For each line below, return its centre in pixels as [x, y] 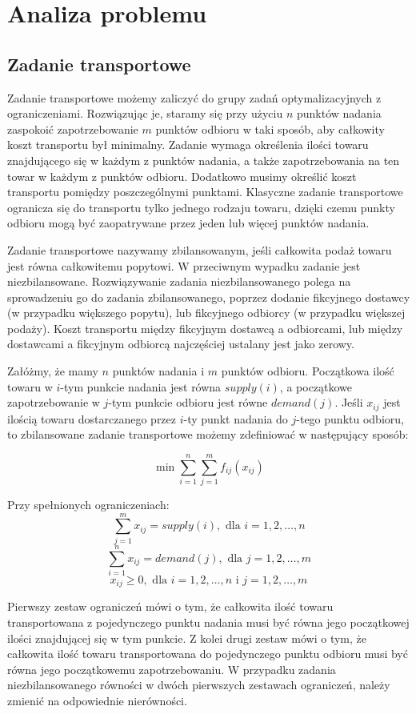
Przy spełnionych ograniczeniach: [88, 505]
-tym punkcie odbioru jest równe [188, 402]
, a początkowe [316, 386]
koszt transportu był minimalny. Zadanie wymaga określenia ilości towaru [188, 144]
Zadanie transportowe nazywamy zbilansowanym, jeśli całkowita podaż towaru [200, 249]
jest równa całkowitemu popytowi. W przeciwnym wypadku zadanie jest [184, 265]
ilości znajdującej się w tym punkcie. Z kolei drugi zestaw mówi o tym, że [187, 638]
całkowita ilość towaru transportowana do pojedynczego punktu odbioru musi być [208, 654]
